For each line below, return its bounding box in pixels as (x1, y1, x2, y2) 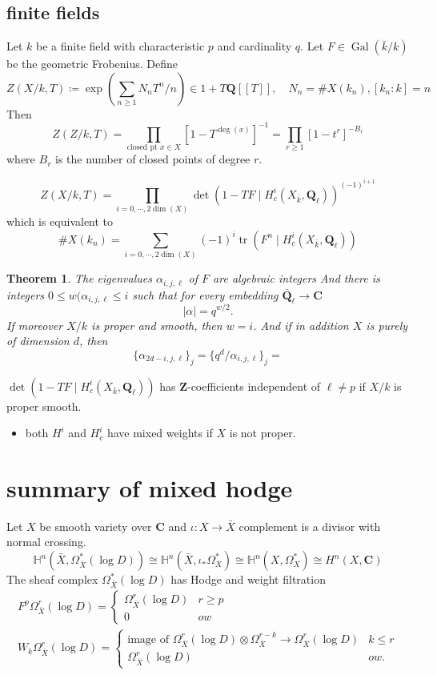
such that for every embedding (132, 286, 279, 303)
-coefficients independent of (186, 377, 321, 394)
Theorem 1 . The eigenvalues (6, 270, 152, 287)
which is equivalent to (6, 213, 114, 230)
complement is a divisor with (239, 517, 381, 534)
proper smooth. (6, 397, 82, 414)
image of (127, 633, 170, 645)
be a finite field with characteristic (36, 38, 205, 54)
